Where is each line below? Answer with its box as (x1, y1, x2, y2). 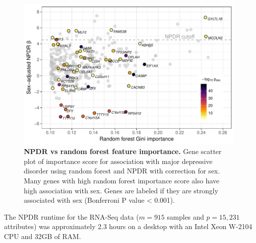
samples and (167, 211, 204, 222)
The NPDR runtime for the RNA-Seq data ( (4, 211, 139, 222)
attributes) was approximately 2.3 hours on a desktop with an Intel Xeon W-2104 (4, 221, 253, 232)
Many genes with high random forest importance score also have (24, 175, 220, 186)
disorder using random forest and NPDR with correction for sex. (24, 165, 220, 176)
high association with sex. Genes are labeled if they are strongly (24, 185, 218, 195)
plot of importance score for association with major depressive (24, 156, 213, 166)
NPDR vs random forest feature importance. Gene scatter (24, 146, 222, 157)
